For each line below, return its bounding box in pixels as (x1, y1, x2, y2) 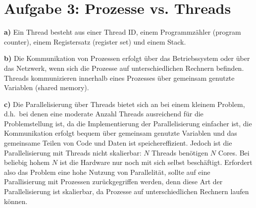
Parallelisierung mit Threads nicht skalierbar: (4, 147, 142, 157)
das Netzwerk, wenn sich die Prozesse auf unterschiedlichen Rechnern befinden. (4, 62, 244, 73)
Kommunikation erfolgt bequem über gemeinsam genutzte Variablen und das (4, 128, 237, 138)
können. (4, 196, 28, 206)
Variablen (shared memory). (4, 82, 89, 93)
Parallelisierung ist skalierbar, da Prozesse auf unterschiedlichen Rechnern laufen (4, 186, 249, 197)
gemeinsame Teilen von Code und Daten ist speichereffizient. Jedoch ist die (4, 138, 232, 148)
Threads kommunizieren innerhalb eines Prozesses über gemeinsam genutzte (4, 72, 235, 83)
